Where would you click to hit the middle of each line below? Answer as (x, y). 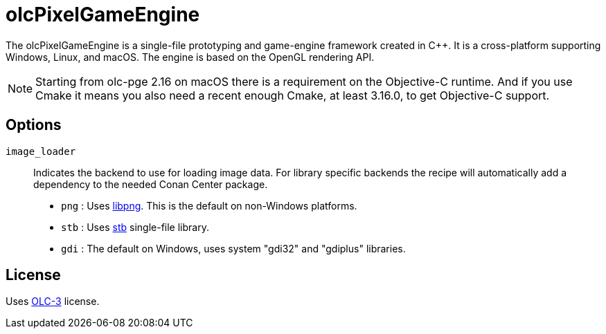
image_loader (41, 151)
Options (34, 125)
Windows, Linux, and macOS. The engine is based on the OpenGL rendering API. (190, 57)
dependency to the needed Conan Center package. (151, 184)
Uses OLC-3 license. (53, 301)
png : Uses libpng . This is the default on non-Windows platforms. (209, 205)
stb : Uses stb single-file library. (135, 227)
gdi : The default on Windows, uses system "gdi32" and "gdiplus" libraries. (233, 248)
